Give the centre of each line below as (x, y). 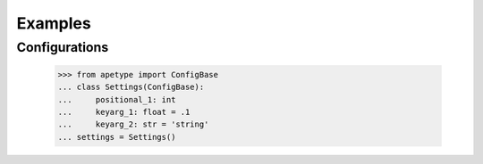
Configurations (63, 47)
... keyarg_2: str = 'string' (133, 124)
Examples (54, 23)
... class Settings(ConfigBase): (131, 87)
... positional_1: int (117, 99)
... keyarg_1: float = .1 (124, 112)
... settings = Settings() (117, 137)
